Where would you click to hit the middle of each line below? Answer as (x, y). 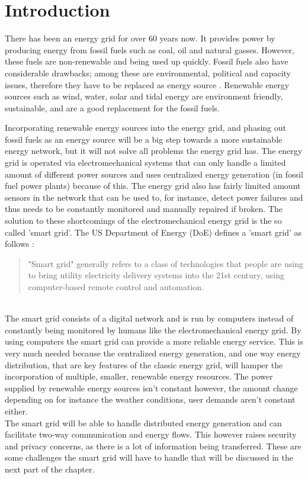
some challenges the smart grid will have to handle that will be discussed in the (149, 457)
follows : (20, 244)
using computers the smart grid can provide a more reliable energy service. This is (154, 341)
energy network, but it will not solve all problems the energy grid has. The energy (154, 151)
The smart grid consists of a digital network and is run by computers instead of (149, 318)
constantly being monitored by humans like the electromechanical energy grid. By (153, 329)
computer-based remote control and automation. (116, 287)
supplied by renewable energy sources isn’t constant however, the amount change (151, 388)
